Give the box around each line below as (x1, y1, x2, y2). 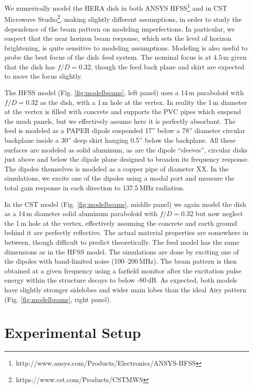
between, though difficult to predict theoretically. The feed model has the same (4, 236, 239, 247)
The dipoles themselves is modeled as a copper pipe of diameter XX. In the (4, 163, 229, 173)
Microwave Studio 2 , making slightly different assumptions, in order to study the (4, 13, 242, 24)
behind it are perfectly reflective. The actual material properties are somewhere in (4, 227, 249, 237)
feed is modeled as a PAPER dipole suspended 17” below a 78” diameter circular (4, 125, 245, 135)
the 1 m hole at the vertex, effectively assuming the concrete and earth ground (4, 218, 237, 228)
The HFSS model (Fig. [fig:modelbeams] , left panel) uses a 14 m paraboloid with (4, 87, 244, 98)
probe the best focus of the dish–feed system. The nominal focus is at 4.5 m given (4, 52, 247, 62)
